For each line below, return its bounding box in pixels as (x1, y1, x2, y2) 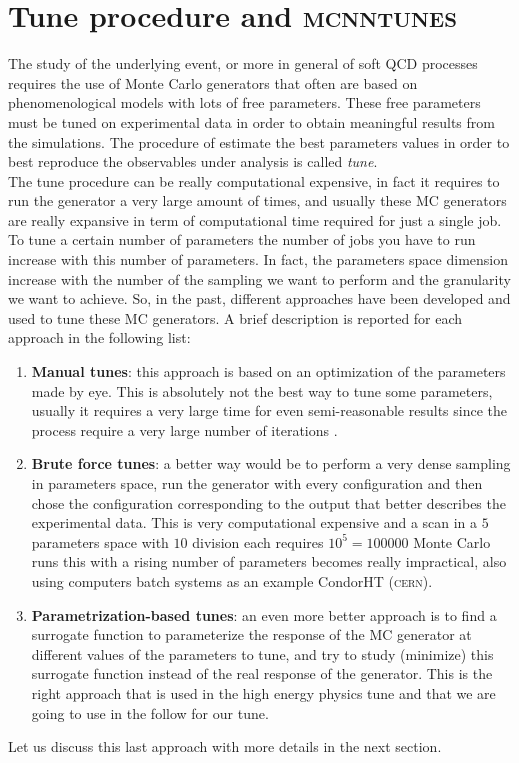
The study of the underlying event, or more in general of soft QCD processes (8, 53, 478, 74)
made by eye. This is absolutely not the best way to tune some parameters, (31, 380, 493, 401)
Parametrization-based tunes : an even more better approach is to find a (31, 604, 497, 625)
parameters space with (31, 531, 169, 552)
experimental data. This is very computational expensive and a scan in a (31, 512, 478, 533)
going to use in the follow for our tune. (31, 702, 269, 723)
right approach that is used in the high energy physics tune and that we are (31, 682, 496, 703)
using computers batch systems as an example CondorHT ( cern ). (31, 570, 433, 591)
